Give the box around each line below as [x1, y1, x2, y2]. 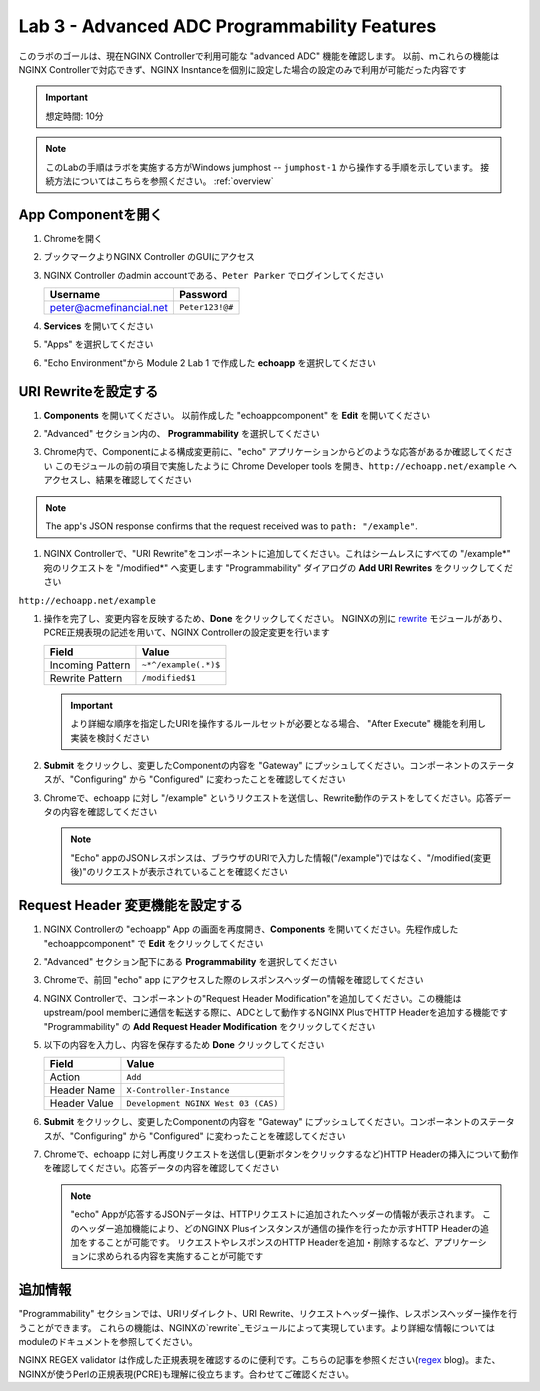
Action [49, 1070, 81, 1084]
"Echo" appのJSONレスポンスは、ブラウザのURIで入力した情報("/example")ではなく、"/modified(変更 [70, 851, 492, 864]
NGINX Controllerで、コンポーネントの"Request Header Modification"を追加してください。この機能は [43, 992, 462, 1004]
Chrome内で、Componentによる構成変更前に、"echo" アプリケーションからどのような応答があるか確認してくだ [43, 446, 505, 458]
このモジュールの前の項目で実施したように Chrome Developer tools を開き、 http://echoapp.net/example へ [54, 460, 517, 472]
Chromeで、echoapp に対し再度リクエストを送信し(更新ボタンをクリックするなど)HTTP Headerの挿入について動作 [43, 1148, 519, 1160]
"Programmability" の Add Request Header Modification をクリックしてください [43, 1020, 376, 1032]
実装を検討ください [70, 731, 150, 744]
